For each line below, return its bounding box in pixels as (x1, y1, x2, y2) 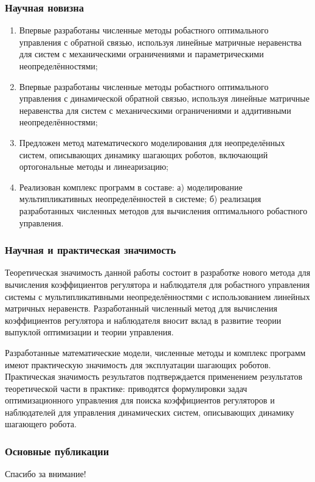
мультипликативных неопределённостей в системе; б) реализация (19, 192, 261, 205)
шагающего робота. (5, 417, 77, 430)
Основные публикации (5, 443, 109, 458)
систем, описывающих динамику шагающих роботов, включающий (19, 148, 268, 161)
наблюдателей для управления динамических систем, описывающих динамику (5, 405, 294, 418)
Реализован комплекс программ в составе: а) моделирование (19, 180, 243, 193)
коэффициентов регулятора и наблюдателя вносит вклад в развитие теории (5, 313, 282, 326)
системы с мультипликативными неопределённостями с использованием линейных (5, 290, 310, 302)
